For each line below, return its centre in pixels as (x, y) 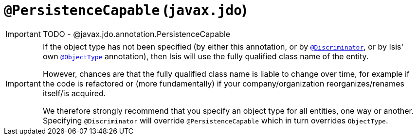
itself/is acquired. (74, 93)
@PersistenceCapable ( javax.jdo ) (126, 10)
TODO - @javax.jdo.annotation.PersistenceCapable (136, 34)
